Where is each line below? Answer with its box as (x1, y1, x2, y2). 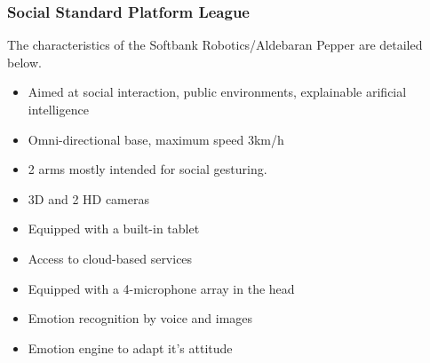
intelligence (28, 100, 89, 118)
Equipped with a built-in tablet (28, 219, 200, 238)
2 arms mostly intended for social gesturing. (28, 160, 267, 178)
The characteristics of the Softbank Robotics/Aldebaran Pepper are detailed (7, 36, 423, 54)
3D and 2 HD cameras (28, 189, 150, 208)
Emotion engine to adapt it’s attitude (28, 338, 233, 357)
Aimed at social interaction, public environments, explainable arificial (28, 83, 407, 101)
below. (7, 52, 42, 71)
